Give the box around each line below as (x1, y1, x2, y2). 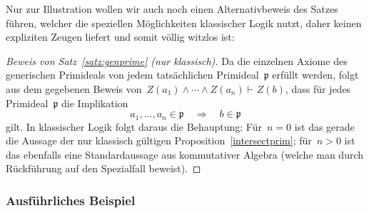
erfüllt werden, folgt (272, 67, 359, 82)
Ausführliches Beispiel (6, 191, 136, 209)
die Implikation (61, 95, 128, 110)
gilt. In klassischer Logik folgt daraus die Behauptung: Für (6, 119, 262, 134)
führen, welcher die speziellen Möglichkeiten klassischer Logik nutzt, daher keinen (6, 15, 362, 30)
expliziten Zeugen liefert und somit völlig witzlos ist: (6, 29, 235, 44)
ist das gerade (294, 119, 355, 134)
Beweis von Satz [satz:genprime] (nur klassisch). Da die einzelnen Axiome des (6, 53, 348, 68)
